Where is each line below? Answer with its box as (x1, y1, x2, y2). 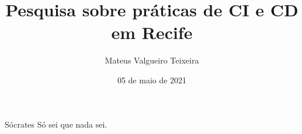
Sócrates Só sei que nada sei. (5, 118, 107, 130)
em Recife (111, 20, 193, 44)
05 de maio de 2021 (117, 73, 187, 86)
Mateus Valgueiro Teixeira (105, 54, 199, 66)
